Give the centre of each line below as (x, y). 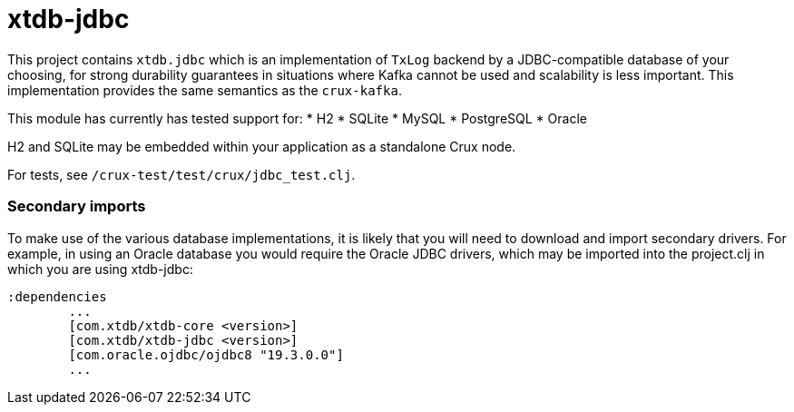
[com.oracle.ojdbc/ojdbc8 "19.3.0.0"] (206, 354)
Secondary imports (77, 206)
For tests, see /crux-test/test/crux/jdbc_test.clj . (181, 174)
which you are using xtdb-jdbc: (100, 269)
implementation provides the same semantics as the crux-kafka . (205, 90)
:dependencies (57, 296)
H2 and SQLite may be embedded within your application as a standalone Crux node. (262, 146)
